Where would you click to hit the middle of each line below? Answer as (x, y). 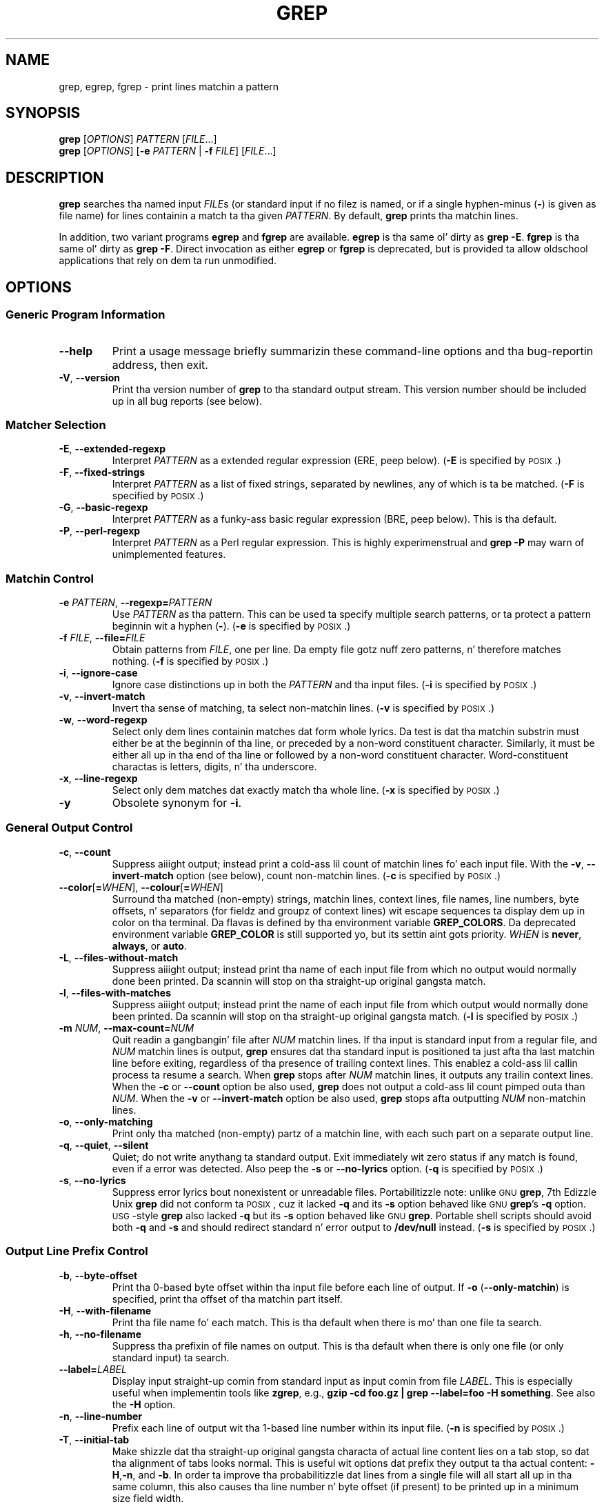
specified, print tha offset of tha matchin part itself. (227, 1299)
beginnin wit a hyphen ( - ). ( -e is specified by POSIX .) (231, 626)
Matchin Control (50, 578)
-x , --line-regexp (98, 778)
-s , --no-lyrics (92, 1180)
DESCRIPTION (55, 177)
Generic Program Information (85, 315)
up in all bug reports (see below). (187, 401)
